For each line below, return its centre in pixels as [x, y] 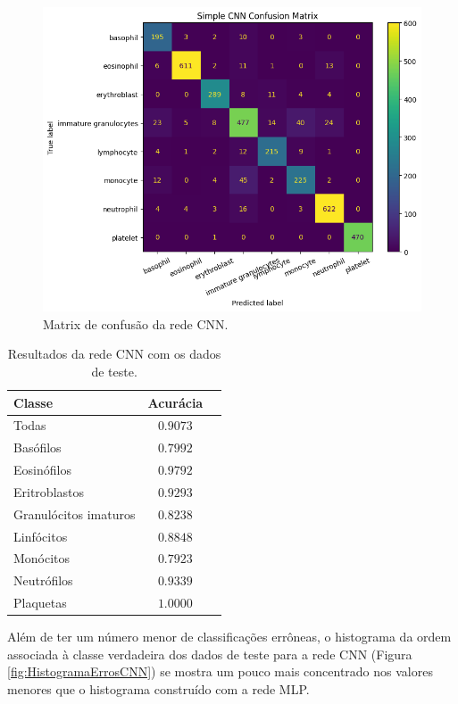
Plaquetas [40, 603]
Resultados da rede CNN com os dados [114, 354]
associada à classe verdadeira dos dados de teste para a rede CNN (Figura [210, 654]
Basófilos [37, 447]
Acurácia [175, 402]
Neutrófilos [43, 580]
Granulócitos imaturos [75, 514]
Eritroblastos [49, 491]
